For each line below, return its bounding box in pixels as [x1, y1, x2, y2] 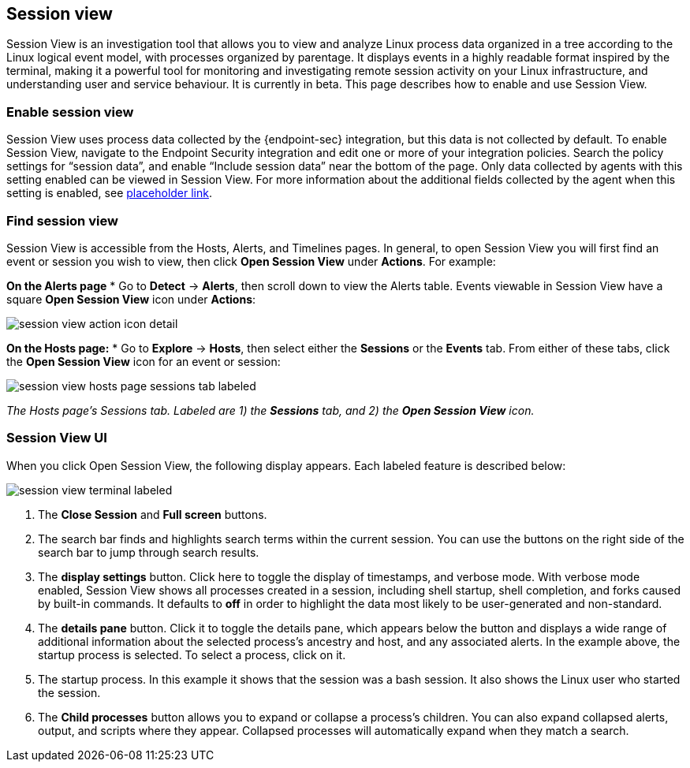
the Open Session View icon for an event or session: [6, 354, 281, 368]
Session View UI [6, 430, 107, 446]
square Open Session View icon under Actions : [6, 292, 256, 306]
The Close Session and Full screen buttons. [38, 507, 267, 521]
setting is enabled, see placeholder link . [6, 186, 213, 200]
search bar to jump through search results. [38, 545, 259, 559]
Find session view [6, 212, 118, 229]
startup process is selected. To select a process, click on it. [38, 647, 346, 662]
